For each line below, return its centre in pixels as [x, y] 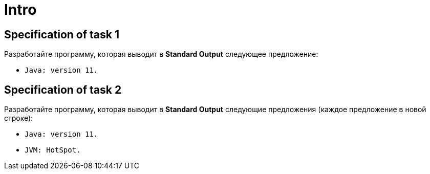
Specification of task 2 [63, 90]
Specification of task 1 [62, 34]
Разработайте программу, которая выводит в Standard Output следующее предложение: [161, 54]
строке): [19, 118]
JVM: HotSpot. [53, 150]
